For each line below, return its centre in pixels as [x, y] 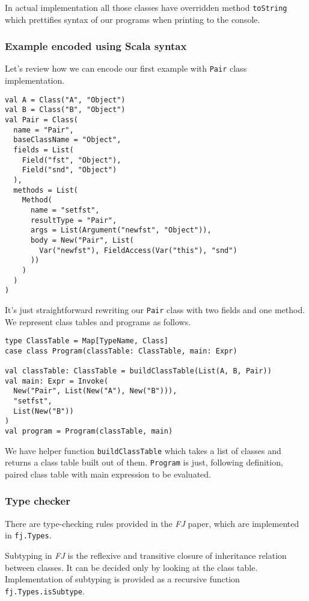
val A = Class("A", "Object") [65, 100]
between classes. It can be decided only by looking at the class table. [131, 567]
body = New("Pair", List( [82, 240]
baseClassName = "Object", [67, 140]
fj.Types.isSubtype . [45, 590]
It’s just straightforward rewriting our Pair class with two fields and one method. [155, 309]
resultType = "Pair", [74, 220]
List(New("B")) [44, 411]
